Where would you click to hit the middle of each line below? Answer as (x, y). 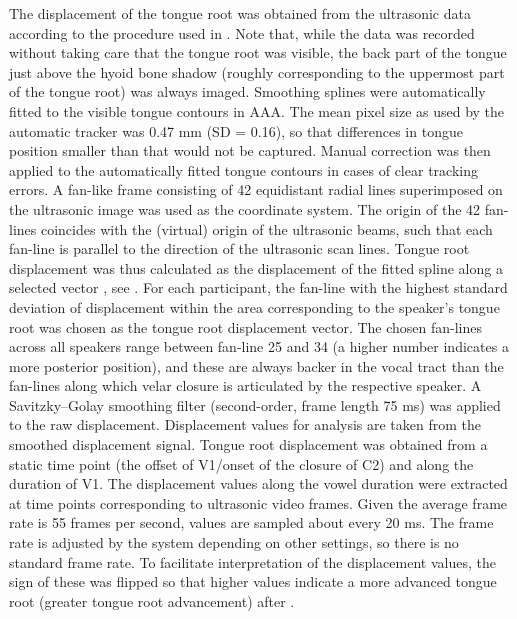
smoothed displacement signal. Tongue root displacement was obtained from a (248, 444)
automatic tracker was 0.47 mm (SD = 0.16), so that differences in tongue (236, 130)
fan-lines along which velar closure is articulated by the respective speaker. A (245, 385)
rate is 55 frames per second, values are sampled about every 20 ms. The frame (251, 522)
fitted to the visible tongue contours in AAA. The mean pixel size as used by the (257, 110)
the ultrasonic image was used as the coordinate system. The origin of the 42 (245, 208)
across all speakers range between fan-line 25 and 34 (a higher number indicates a (259, 346)
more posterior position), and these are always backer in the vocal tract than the (256, 365)
